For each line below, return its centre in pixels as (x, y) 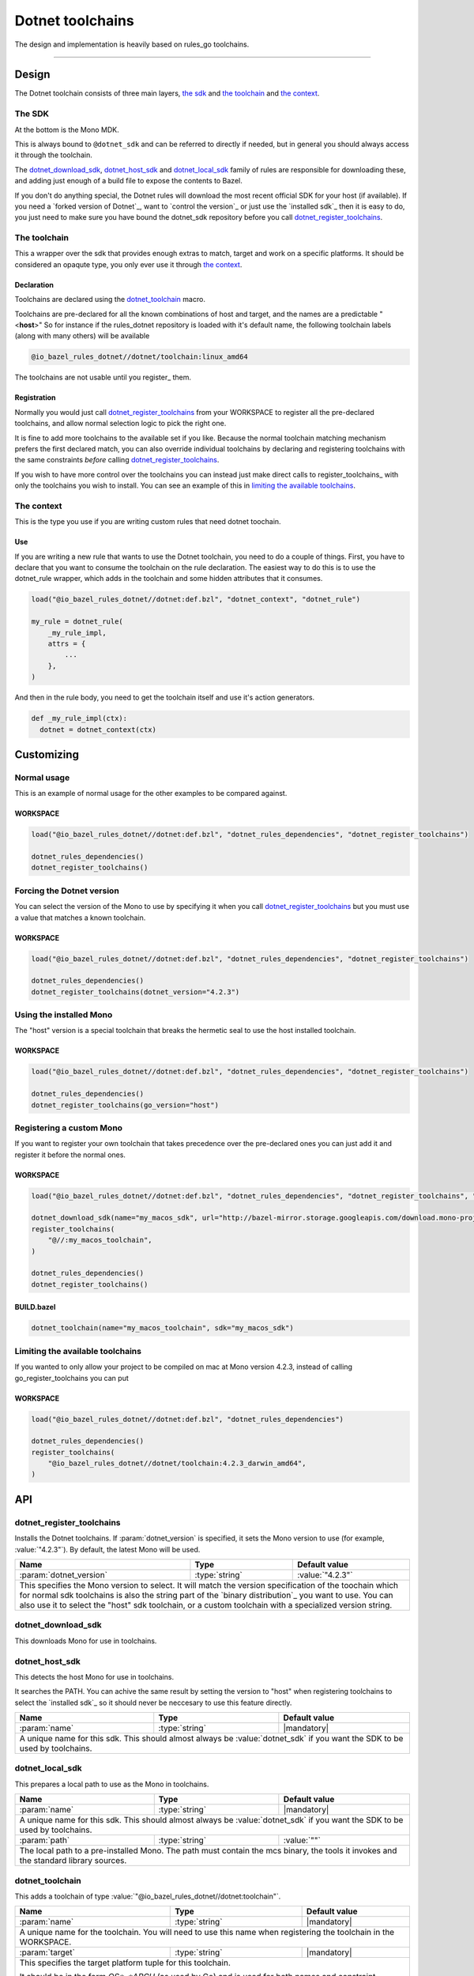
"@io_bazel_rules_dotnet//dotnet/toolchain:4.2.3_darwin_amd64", (177, 1463)
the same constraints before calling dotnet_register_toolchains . (117, 460)
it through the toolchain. (53, 155)
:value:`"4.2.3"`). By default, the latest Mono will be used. (107, 1549)
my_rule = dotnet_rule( (77, 622)
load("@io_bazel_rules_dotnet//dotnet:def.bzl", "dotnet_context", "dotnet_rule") (196, 600)
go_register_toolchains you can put (72, 1378)
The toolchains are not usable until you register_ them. (103, 377)
